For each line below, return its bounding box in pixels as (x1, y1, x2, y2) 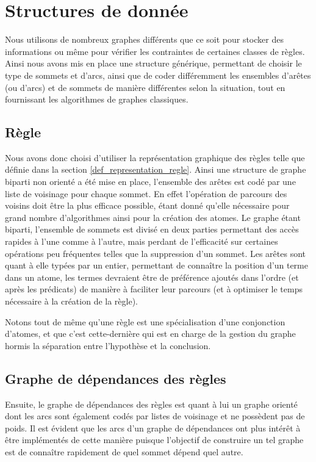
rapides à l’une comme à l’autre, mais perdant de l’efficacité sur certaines (5, 235, 278, 248)
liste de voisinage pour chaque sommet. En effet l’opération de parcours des (5, 187, 287, 200)
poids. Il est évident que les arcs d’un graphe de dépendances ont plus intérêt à (5, 421, 301, 434)
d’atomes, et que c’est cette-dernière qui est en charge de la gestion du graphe (5, 327, 296, 340)
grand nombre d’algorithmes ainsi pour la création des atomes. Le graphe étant (5, 211, 301, 223)
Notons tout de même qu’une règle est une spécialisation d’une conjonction (5, 315, 285, 328)
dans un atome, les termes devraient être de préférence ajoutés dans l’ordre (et (5, 270, 299, 283)
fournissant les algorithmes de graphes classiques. (5, 93, 189, 106)
